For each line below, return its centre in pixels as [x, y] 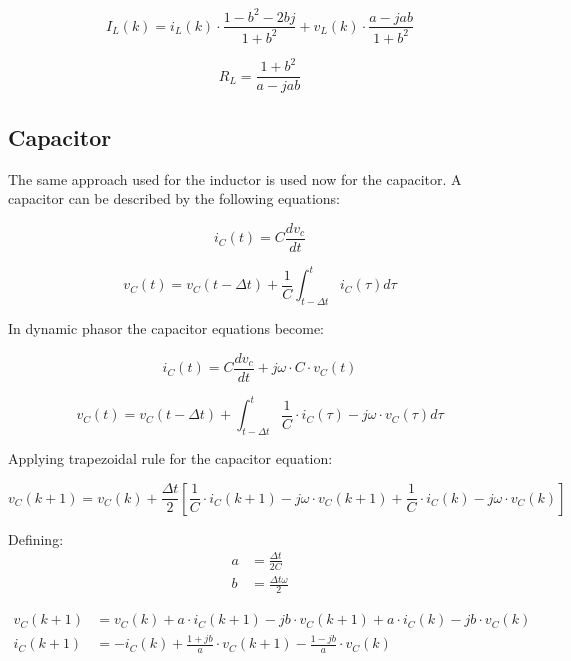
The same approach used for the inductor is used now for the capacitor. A [235, 178]
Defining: [36, 538]
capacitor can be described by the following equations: [174, 198]
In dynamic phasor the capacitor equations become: [166, 328]
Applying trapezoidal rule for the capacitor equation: [170, 458]
